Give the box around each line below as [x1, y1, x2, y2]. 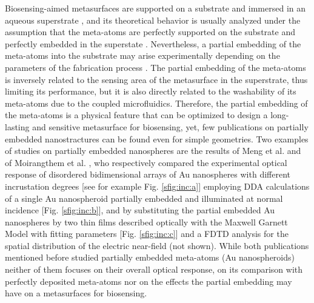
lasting [5, 120, 30, 133]
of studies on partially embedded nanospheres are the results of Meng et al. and [5, 144, 301, 157]
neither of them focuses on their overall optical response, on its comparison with [5, 263, 303, 276]
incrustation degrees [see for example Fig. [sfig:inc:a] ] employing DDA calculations [5, 179, 310, 192]
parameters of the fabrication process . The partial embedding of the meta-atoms [5, 61, 306, 73]
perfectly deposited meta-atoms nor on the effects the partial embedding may [5, 275, 292, 287]
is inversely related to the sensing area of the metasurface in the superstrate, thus [5, 73, 308, 85]
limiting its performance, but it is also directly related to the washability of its [5, 85, 296, 98]
